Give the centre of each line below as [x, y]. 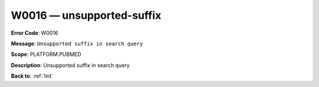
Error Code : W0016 [35, 33]
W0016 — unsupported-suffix [86, 15]
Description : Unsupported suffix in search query [70, 65]
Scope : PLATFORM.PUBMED [46, 54]
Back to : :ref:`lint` [32, 76]
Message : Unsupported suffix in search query [77, 43]
